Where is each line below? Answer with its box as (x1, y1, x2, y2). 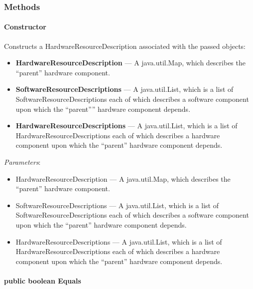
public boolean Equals (4, 275, 81, 286)
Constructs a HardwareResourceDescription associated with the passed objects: (4, 40, 246, 51)
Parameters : (4, 156, 41, 167)
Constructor (4, 21, 46, 32)
